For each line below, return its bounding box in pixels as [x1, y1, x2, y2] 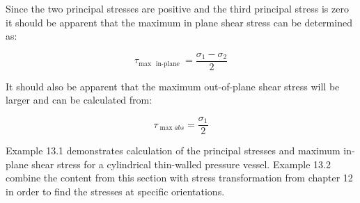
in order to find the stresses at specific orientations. [6, 184, 225, 198]
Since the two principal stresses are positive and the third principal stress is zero [6, 1, 349, 15]
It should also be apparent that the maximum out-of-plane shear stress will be [6, 79, 340, 93]
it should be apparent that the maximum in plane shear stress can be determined [6, 15, 352, 29]
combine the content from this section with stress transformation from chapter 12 [6, 170, 353, 185]
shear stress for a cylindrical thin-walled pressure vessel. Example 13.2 [31, 156, 331, 171]
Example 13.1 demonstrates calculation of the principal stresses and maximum [6, 143, 341, 158]
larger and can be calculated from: [6, 92, 152, 107]
